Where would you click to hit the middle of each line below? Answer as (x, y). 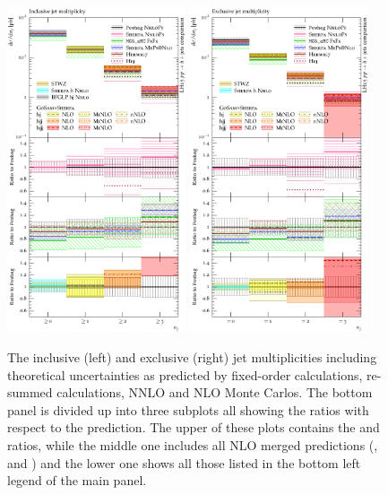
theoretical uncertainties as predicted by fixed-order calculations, (185, 374)
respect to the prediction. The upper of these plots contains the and (194, 427)
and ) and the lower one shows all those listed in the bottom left (184, 462)
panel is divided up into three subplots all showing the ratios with (188, 409)
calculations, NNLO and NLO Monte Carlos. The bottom (215, 392)
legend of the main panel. (77, 480)
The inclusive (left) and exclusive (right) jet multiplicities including (192, 357)
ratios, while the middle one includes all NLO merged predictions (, (193, 444)
